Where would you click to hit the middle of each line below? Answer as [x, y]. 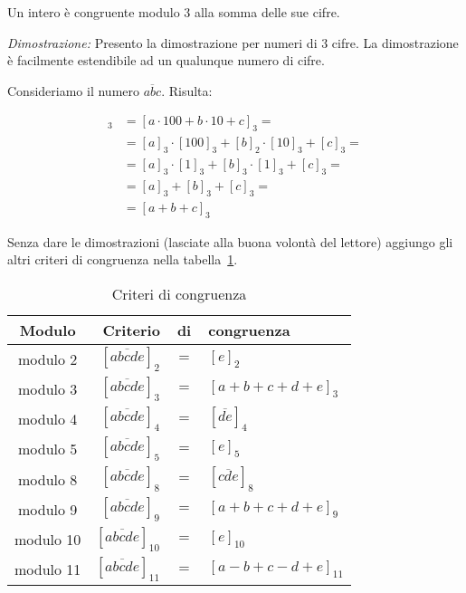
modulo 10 [48, 539]
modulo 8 [48, 479]
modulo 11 [48, 569]
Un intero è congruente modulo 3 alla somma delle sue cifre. [174, 12]
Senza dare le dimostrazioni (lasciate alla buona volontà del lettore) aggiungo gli [230, 241]
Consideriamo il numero [73, 90]
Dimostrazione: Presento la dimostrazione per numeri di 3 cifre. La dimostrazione [233, 42]
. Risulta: [187, 90]
